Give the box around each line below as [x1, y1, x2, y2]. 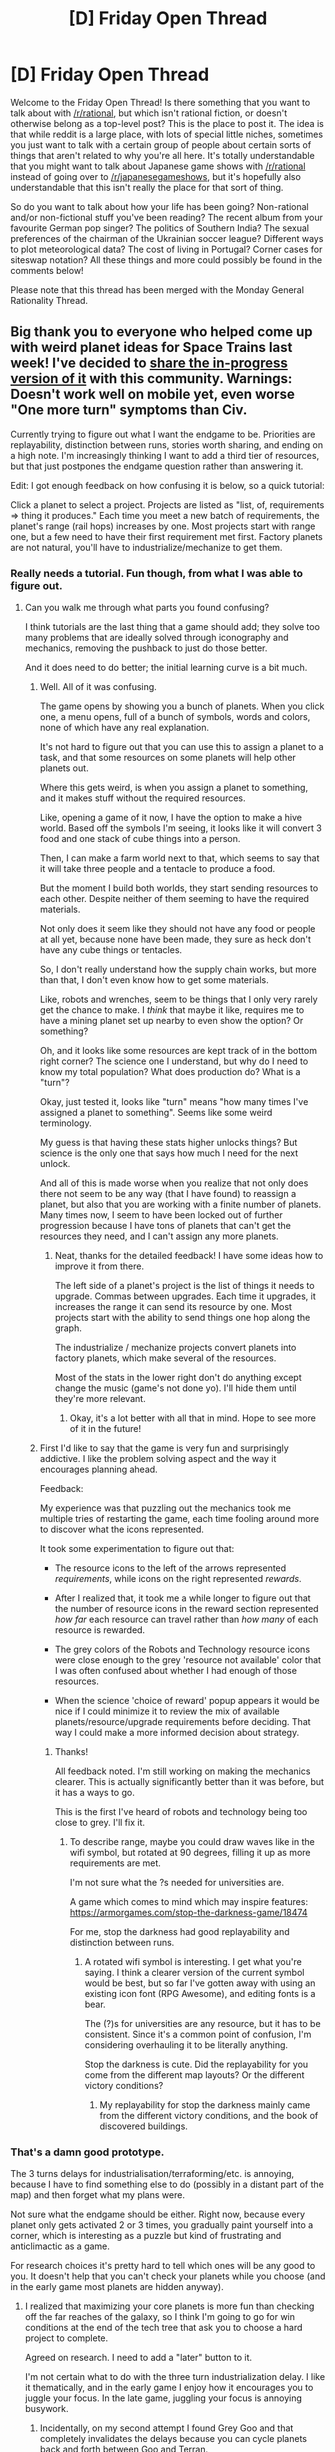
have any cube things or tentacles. [39, 944, 183, 956]
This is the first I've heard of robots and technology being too [54, 1806, 308, 1818]
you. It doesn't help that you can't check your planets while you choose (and [10, 2270, 326, 2282]
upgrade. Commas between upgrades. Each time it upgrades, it [54, 1290, 317, 1302]
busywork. [24, 2403, 69, 2415]
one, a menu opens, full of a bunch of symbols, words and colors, [39, 711, 311, 723]
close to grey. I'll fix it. [54, 1817, 146, 1829]
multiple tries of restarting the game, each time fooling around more [39, 1513, 320, 1525]
